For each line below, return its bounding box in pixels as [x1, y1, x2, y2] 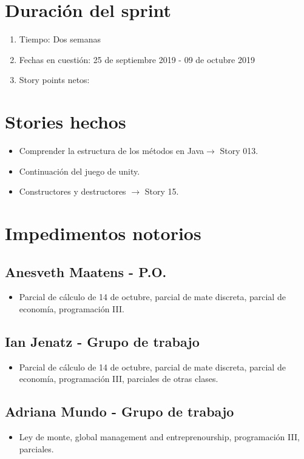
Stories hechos [5, 109, 126, 134]
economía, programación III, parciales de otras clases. [19, 372, 218, 385]
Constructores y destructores [19, 185, 126, 198]
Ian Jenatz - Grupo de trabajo [5, 332, 200, 350]
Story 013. [220, 144, 258, 157]
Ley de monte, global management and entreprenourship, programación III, [19, 431, 300, 443]
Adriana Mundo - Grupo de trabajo [5, 402, 234, 421]
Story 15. [144, 185, 179, 198]
